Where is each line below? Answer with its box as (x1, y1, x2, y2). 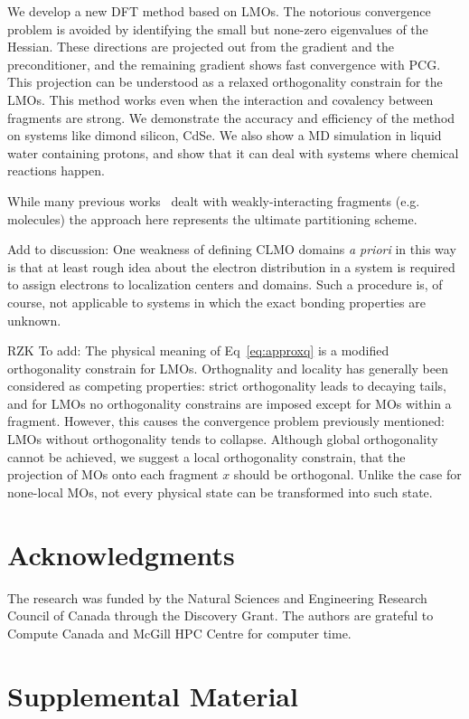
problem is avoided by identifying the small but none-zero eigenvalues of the (7, 19, 428, 38)
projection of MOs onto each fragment (7, 465, 219, 484)
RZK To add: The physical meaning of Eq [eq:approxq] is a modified (7, 341, 389, 360)
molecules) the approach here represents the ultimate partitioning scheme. (7, 209, 417, 228)
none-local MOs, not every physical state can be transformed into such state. (7, 482, 433, 501)
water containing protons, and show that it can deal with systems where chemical (7, 143, 459, 162)
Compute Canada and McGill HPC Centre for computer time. (7, 623, 352, 642)
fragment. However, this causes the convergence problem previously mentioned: (7, 412, 445, 430)
